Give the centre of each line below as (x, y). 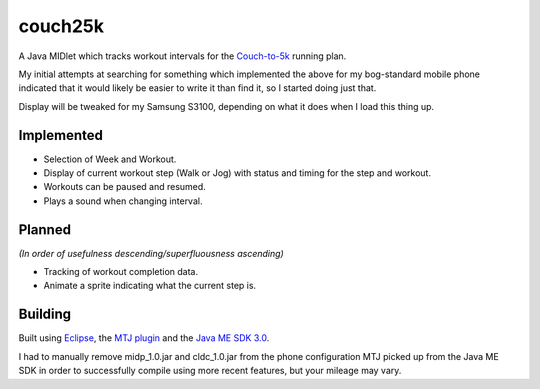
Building (45, 314)
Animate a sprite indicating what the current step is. (150, 286)
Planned (45, 229)
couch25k (61, 26)
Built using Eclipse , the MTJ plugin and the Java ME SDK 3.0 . (144, 338)
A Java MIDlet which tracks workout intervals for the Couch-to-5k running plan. (182, 56)
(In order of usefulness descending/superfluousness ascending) (151, 253)
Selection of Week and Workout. (110, 159)
